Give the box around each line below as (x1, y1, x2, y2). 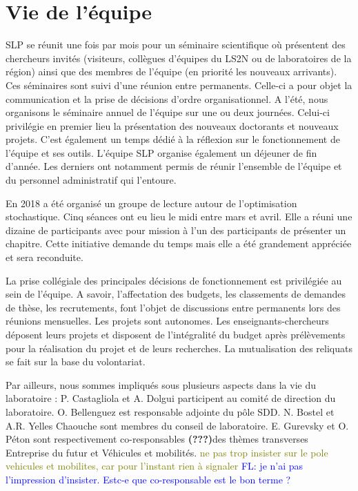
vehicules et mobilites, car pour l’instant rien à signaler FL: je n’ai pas (6, 459, 304, 473)
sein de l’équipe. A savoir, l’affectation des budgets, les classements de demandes (6, 287, 346, 301)
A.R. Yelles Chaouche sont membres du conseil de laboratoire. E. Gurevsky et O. (6, 418, 349, 432)
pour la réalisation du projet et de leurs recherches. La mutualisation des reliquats (6, 340, 352, 355)
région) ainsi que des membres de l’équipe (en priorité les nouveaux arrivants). (6, 64, 337, 79)
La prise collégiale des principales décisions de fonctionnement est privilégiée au (6, 273, 342, 287)
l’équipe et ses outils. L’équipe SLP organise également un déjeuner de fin (6, 145, 317, 160)
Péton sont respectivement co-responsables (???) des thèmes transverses (6, 432, 308, 446)
